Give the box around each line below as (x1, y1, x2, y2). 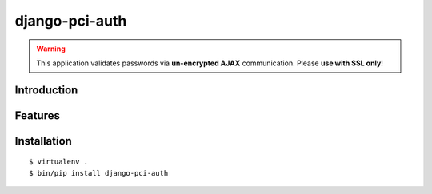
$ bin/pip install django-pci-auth (29, 168, 169, 177)
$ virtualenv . (29, 157, 89, 167)
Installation (14, 134, 72, 148)
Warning (36, 44, 66, 53)
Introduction (14, 83, 78, 97)
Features (14, 109, 60, 122)
